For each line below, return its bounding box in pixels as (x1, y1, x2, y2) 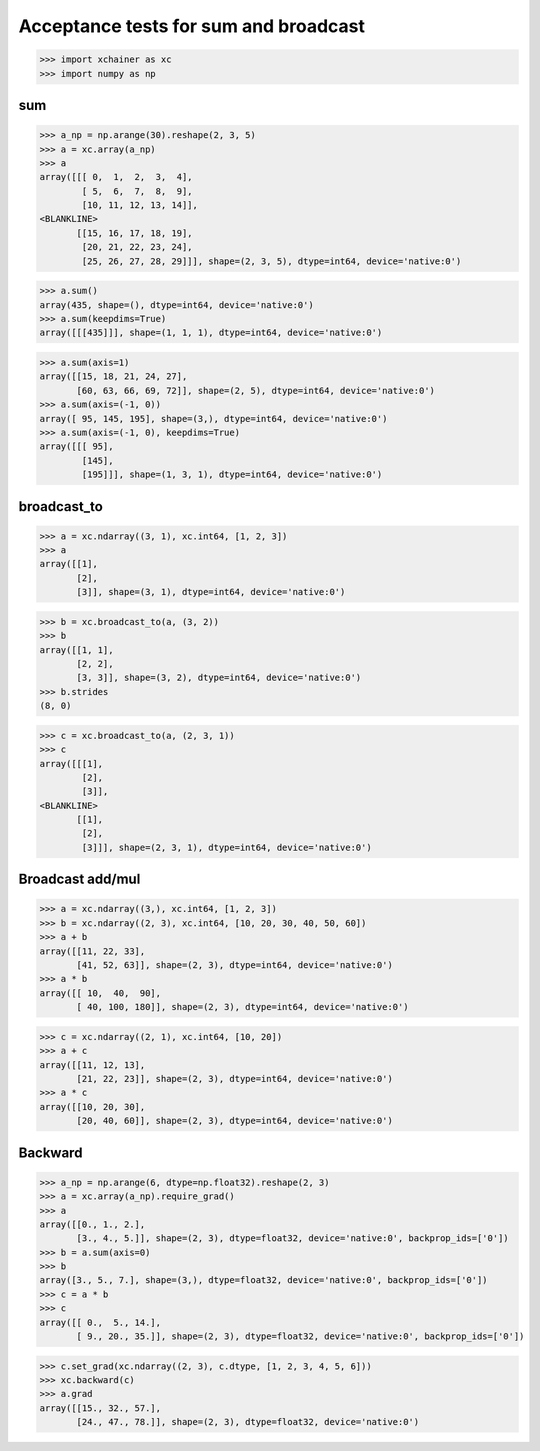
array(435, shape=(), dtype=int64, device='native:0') (39, 299, 314, 310)
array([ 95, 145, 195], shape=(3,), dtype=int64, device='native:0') (39, 413, 388, 424)
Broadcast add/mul (18, 871, 141, 888)
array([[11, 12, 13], (39, 1059, 146, 1070)
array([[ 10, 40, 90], (39, 987, 162, 999)
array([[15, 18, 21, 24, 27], (39, 371, 188, 382)
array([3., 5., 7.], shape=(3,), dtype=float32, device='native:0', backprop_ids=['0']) (39, 1275, 489, 1286)
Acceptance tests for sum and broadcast (18, 15, 365, 37)
